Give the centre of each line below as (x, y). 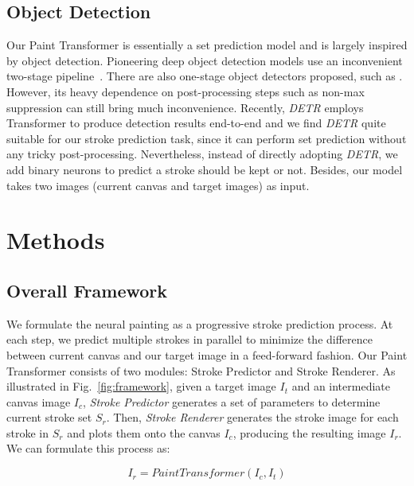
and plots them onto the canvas (144, 432)
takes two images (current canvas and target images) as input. (158, 185)
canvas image (39, 401)
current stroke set (49, 417)
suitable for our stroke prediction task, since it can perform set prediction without (207, 138)
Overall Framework (87, 290)
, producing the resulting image (309, 432)
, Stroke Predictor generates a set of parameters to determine (232, 401)
